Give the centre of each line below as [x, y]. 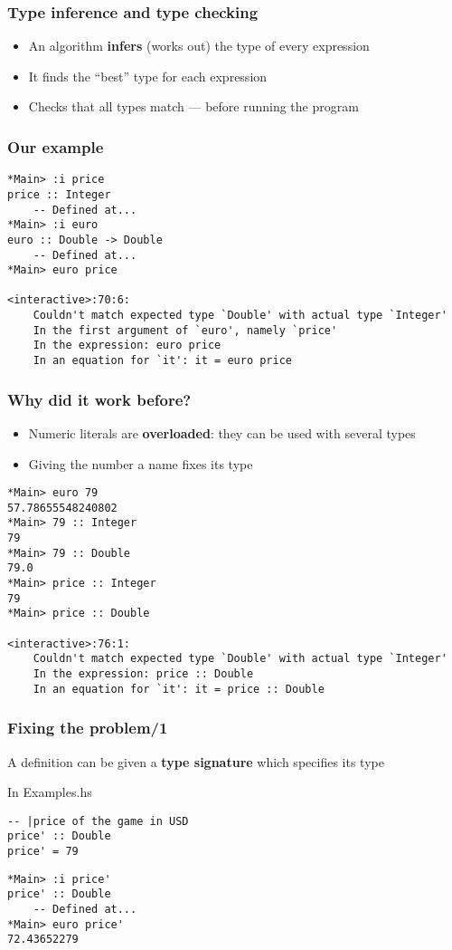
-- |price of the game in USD [98, 821]
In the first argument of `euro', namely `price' [185, 330]
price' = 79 [43, 852]
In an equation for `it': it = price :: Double [179, 689]
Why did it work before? [99, 399]
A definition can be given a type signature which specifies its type [196, 761]
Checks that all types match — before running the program [193, 106]
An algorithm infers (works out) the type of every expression [199, 46]
